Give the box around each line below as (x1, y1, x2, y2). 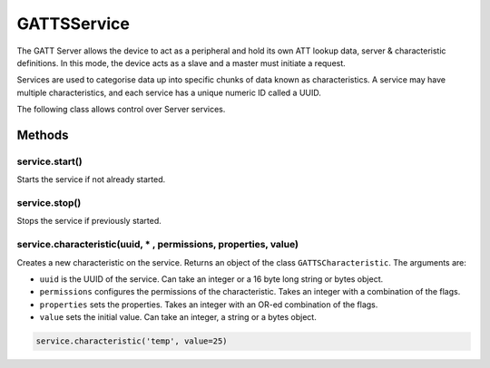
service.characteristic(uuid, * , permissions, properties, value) (16, 238, 299, 251)
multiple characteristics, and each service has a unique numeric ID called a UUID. (16, 87, 322, 98)
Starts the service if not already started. (16, 174, 166, 185)
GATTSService (16, 14, 131, 34)
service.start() (16, 155, 83, 168)
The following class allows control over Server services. (16, 104, 226, 115)
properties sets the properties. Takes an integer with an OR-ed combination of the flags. (39, 299, 378, 310)
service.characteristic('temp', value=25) (35, 336, 228, 346)
